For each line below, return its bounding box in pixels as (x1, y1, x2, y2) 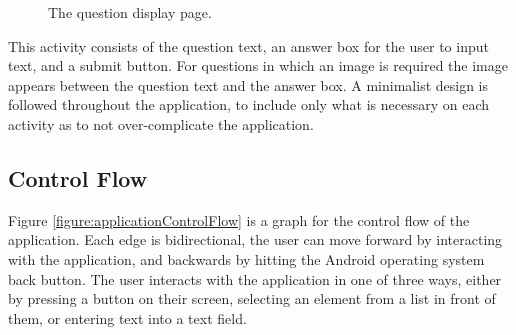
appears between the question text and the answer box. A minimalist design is (8, 74, 489, 95)
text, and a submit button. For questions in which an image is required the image (8, 55, 508, 76)
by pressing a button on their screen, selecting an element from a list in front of (8, 288, 496, 309)
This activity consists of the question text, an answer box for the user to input (8, 35, 489, 56)
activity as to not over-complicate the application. (8, 113, 314, 134)
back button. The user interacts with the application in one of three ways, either (8, 268, 502, 289)
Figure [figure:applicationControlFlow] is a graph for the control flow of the (8, 209, 470, 230)
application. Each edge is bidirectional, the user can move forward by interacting (8, 229, 503, 250)
